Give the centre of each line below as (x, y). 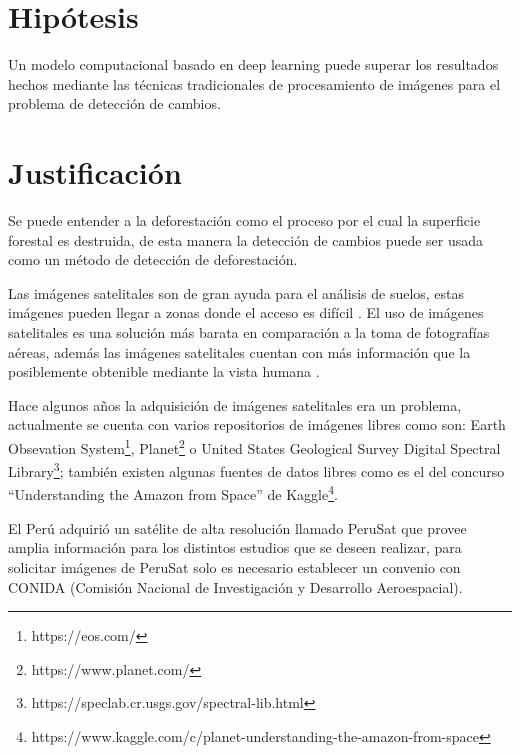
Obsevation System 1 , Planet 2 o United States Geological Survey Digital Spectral (254, 446)
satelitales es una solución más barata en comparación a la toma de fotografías (249, 332)
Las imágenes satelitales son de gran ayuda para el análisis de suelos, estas (236, 292)
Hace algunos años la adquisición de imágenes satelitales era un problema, (235, 404)
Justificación (95, 172)
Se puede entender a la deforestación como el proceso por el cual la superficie (244, 220)
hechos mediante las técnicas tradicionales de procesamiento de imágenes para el (254, 83)
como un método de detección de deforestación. (153, 259)
